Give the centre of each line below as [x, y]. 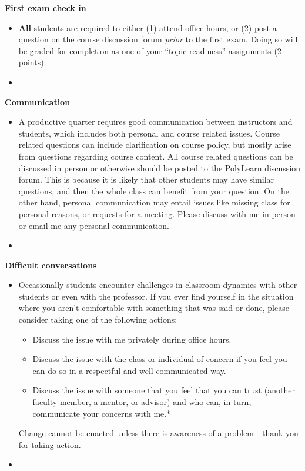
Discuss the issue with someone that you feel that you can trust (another [164, 390]
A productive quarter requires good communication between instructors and [155, 122]
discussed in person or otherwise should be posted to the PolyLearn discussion [160, 167]
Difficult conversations [51, 265]
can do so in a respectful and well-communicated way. [129, 370]
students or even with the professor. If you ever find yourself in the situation [156, 296]
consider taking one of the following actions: [98, 319]
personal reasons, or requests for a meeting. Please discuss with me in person [157, 213]
